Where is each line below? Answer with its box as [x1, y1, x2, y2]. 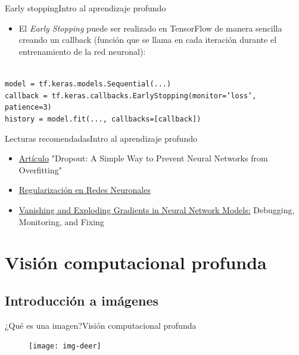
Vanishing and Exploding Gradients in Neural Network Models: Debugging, [18, 203, 295, 216]
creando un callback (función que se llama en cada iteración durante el [18, 33, 277, 46]
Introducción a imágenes [5, 291, 159, 309]
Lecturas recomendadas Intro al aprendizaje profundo [5, 132, 197, 144]
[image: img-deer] [29, 342, 101, 351]
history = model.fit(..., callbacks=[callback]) [5, 114, 201, 123]
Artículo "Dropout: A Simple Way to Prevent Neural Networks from [18, 152, 268, 164]
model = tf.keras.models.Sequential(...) [5, 79, 172, 88]
